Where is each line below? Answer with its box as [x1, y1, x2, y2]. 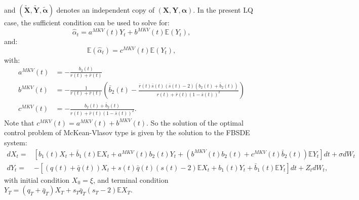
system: [4, 137, 27, 148]
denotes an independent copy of [56, 5, 154, 15]
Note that [4, 117, 34, 128]
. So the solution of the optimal [146, 117, 244, 128]
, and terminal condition [93, 174, 169, 185]
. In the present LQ [193, 5, 253, 15]
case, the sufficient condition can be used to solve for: [4, 17, 170, 27]
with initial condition [4, 174, 70, 185]
